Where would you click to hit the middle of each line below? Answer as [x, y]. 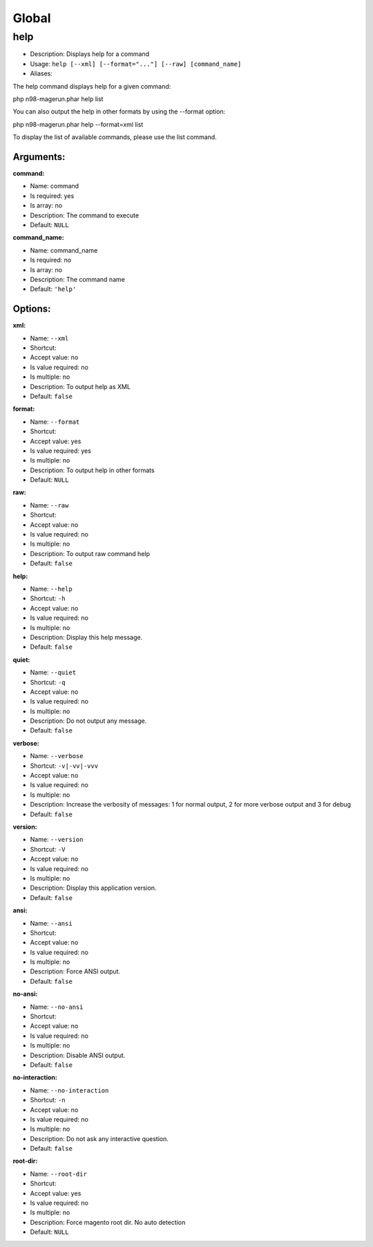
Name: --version [57, 840]
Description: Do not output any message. [88, 721]
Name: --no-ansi [57, 1007]
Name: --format [55, 422]
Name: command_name [64, 250]
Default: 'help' [53, 289]
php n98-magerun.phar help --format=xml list [78, 124]
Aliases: [41, 73]
